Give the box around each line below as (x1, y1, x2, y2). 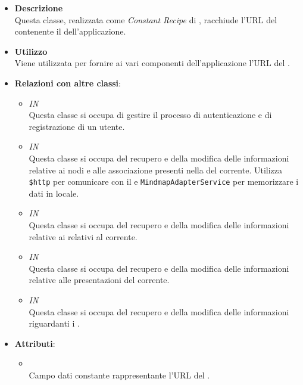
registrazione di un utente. (29, 120, 125, 132)
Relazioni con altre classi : (14, 76, 121, 89)
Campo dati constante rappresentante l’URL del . (29, 368, 210, 381)
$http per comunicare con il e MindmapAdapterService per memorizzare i (29, 175, 299, 188)
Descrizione (14, 2, 63, 14)
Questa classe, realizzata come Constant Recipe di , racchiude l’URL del (14, 13, 277, 26)
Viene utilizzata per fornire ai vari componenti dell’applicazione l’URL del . (14, 57, 290, 69)
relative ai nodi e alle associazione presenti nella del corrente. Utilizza (29, 163, 282, 176)
